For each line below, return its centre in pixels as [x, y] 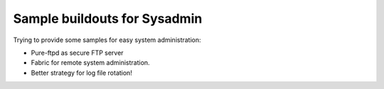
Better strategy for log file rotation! [82, 73]
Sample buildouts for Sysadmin [108, 19]
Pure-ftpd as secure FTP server [77, 53]
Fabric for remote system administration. [90, 63]
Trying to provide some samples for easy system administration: [107, 40]
